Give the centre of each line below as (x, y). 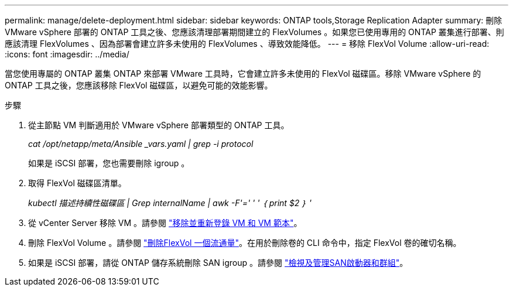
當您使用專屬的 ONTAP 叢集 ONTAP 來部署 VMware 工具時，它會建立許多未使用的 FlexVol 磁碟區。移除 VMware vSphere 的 (243, 73)
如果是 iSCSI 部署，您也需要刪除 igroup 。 (109, 163)
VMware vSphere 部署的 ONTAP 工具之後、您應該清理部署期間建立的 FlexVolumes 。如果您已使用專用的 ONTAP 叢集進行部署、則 (254, 32)
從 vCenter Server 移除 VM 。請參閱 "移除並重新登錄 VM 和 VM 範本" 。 (165, 223)
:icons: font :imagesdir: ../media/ (67, 54)
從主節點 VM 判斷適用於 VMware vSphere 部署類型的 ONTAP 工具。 (159, 125)
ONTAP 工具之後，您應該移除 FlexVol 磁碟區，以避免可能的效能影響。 (139, 85)
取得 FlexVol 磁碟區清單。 (77, 183)
